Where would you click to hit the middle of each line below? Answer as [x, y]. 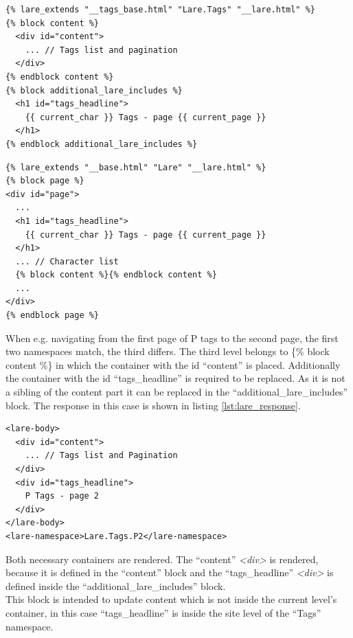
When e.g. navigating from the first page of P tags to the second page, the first [172, 338]
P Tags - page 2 [62, 496]
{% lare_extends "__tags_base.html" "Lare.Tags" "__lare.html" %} [161, 10]
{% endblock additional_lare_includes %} [102, 144]
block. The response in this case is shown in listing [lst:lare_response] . [153, 405]
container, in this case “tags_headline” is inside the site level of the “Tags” [163, 612]
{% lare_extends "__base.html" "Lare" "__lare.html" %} [136, 167]
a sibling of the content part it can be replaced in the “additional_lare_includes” [177, 392]
